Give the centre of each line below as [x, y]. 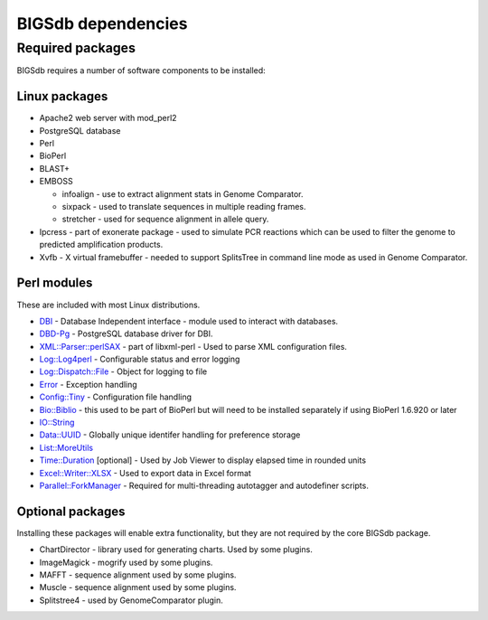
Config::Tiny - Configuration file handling [116, 397]
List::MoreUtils [66, 447]
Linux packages [62, 96]
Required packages [76, 48]
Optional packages [71, 511]
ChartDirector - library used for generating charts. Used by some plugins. [176, 550]
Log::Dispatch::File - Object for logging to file [123, 371]
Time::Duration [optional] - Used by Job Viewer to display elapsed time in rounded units [202, 460]
